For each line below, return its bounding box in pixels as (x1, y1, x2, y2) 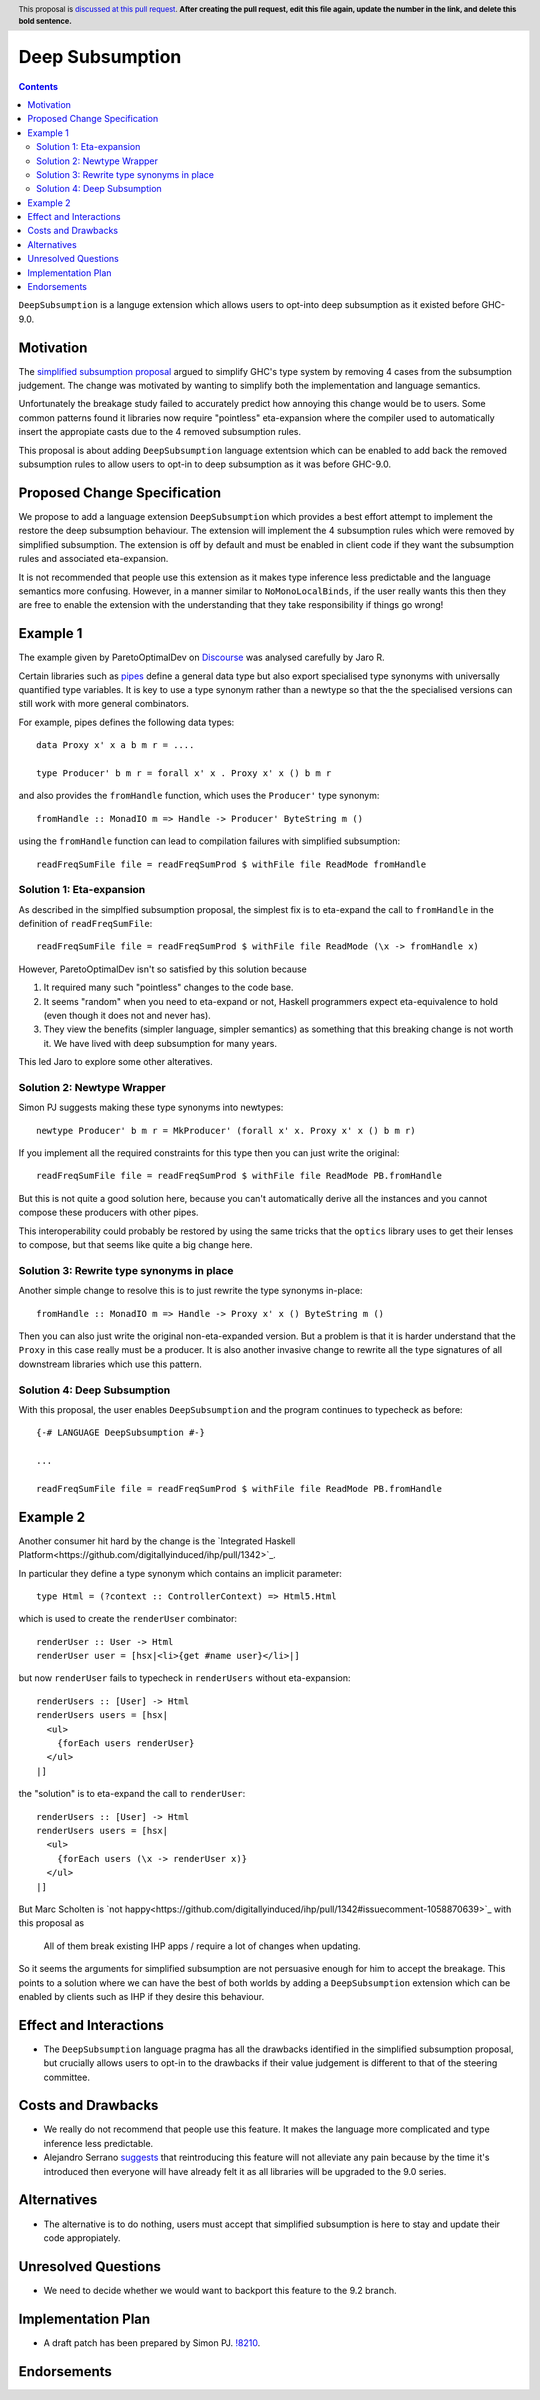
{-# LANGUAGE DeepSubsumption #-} (36, 1427, 205, 1439)
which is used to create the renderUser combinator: (18, 1613, 238, 1625)
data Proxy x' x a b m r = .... (36, 740, 195, 751)
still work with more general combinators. (18, 698, 190, 710)
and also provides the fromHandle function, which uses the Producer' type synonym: (18, 790, 380, 802)
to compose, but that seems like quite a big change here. (18, 1239, 253, 1251)
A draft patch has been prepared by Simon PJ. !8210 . (43, 2336, 261, 2349)
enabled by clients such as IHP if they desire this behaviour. (18, 1990, 265, 2002)
